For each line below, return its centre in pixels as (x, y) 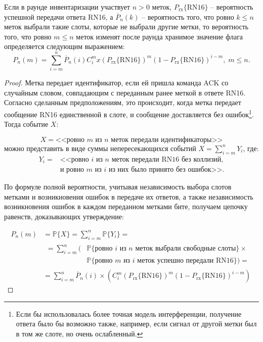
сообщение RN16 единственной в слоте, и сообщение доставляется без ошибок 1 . (129, 113)
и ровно (72, 170)
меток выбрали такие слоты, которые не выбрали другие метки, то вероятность (126, 27)
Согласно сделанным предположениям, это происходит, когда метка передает (123, 102)
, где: (251, 148)
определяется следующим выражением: (64, 46)
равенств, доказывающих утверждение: (64, 216)
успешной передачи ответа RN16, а (59, 16)
